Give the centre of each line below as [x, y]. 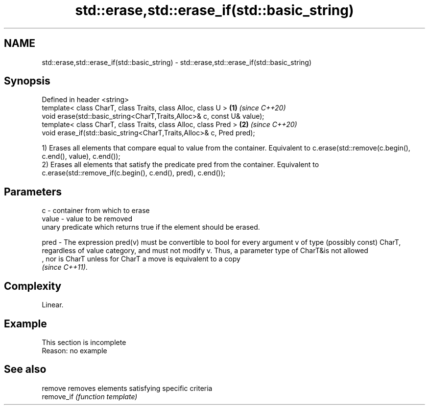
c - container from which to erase [96, 211]
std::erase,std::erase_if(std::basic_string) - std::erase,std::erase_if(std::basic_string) [177, 62]
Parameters [33, 192]
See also [25, 369]
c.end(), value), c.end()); [81, 156]
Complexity [33, 286]
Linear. [53, 305]
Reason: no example [74, 350]
